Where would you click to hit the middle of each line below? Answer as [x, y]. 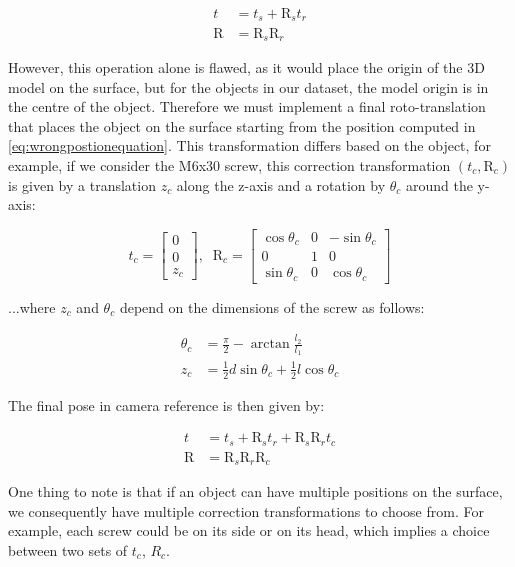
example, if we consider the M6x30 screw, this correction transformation [229, 164]
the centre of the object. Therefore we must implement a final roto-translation [247, 106]
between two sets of [68, 550]
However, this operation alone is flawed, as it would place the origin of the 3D [246, 66]
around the [439, 184]
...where [32, 306]
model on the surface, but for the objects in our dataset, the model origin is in [248, 86]
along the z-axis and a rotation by [281, 184]
